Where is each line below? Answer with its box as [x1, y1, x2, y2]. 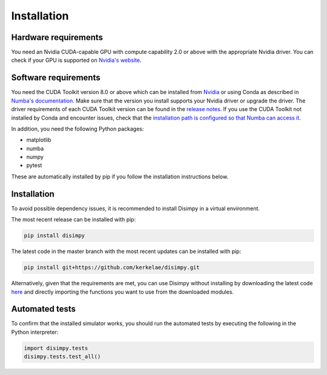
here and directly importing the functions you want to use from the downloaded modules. [11, 288, 234, 296]
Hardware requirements [11, 32, 103, 42]
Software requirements [11, 73, 101, 83]
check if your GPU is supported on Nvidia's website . [11, 56, 142, 64]
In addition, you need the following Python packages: [11, 125, 144, 132]
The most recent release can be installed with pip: [11, 216, 136, 223]
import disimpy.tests [24, 345, 88, 351]
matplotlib [26, 137, 51, 144]
